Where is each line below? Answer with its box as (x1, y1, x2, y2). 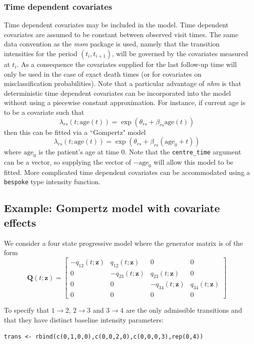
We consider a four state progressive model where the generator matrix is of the (4, 237, 243, 248)
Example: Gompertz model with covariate (4, 200, 220, 215)
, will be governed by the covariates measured (112, 48, 248, 58)
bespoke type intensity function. (4, 176, 101, 187)
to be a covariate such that (4, 107, 85, 117)
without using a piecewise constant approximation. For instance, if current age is (4, 97, 246, 107)
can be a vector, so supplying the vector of (4, 156, 131, 167)
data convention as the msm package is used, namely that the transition (4, 39, 220, 49)
